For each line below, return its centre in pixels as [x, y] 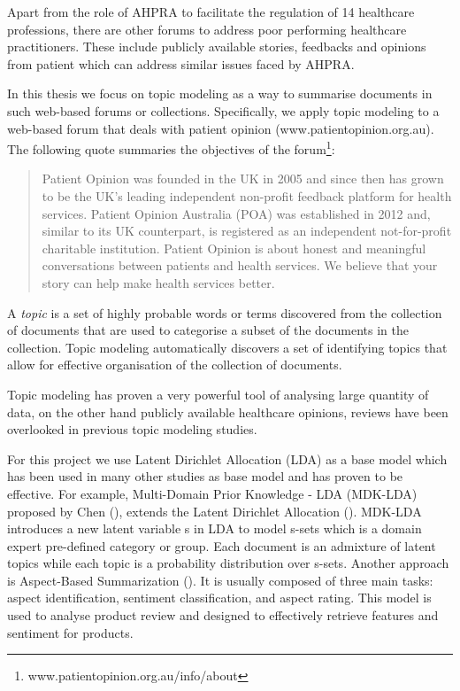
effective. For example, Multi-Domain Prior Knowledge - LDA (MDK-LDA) [212, 493]
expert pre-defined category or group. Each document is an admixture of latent [222, 545]
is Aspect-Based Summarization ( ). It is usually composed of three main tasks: [220, 580]
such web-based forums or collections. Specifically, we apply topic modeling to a [223, 110]
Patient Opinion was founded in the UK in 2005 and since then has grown [243, 179]
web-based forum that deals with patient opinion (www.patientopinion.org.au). [221, 128]
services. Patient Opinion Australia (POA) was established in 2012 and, [236, 213]
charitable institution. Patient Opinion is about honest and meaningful [234, 248]
